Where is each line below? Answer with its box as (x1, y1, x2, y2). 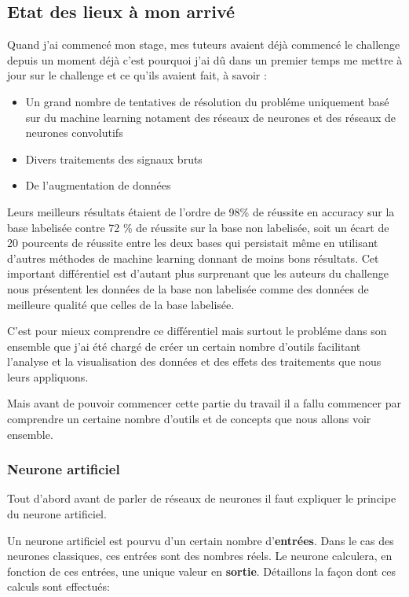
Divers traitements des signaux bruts (25, 150, 203, 167)
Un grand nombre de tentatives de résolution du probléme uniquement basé (25, 93, 389, 109)
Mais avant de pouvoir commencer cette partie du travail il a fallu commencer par (7, 395, 401, 411)
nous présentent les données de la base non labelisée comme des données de (7, 280, 369, 297)
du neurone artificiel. (7, 506, 107, 522)
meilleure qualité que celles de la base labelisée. (7, 296, 235, 312)
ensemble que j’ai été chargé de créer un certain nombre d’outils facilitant (7, 337, 361, 354)
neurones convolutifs (25, 124, 123, 141)
